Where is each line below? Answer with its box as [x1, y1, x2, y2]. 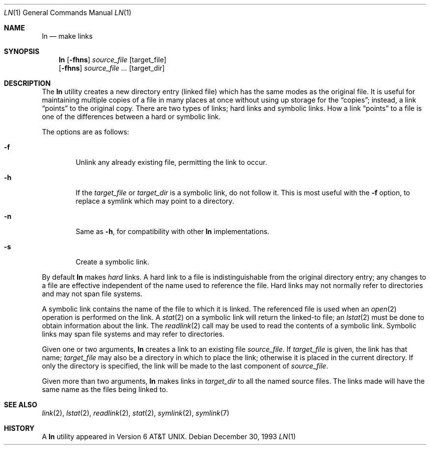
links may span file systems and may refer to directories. [42, 330, 225, 338]
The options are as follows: [42, 128, 129, 136]
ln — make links [42, 32, 93, 40]
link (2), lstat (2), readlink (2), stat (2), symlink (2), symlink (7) [42, 409, 230, 417]
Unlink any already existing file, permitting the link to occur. [76, 158, 268, 166]
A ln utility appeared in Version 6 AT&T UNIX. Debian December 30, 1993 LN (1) [42, 432, 296, 441]
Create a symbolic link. [76, 258, 149, 266]
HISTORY [4, 424, 35, 432]
